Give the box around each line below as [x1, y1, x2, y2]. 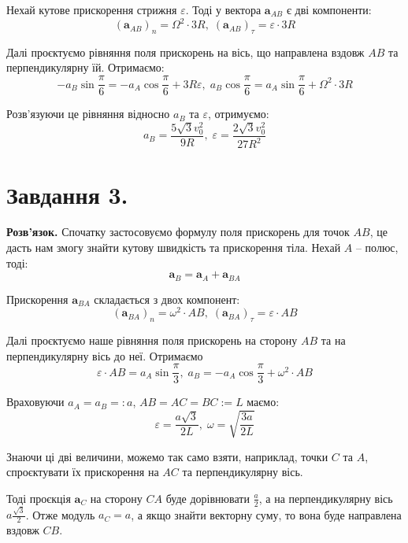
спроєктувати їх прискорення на [6, 464, 159, 480]
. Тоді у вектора [185, 2, 261, 17]
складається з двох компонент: [94, 290, 240, 307]
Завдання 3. [6, 178, 128, 210]
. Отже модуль [25, 506, 95, 523]
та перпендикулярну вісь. [182, 464, 303, 480]
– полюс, [355, 239, 399, 256]
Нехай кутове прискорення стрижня [6, 2, 177, 17]
